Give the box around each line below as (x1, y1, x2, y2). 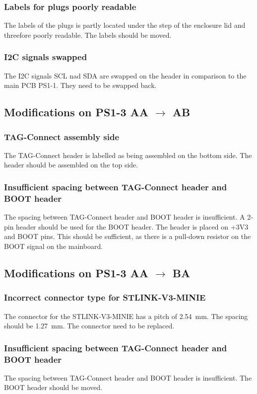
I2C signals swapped (4, 51, 87, 63)
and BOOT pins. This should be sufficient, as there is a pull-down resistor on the (4, 231, 251, 241)
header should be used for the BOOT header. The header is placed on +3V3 (16, 221, 249, 232)
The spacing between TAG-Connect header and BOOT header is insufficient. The (4, 372, 252, 383)
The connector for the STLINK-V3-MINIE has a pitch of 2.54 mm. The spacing (4, 311, 248, 321)
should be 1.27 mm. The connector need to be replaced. (4, 320, 175, 331)
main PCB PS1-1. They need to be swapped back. (4, 80, 157, 90)
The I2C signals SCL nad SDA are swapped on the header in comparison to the (4, 70, 247, 80)
